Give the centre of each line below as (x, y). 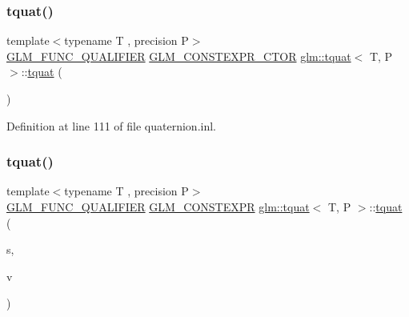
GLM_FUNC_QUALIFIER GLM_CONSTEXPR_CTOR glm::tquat (179, 56)
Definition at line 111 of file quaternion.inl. (112, 125)
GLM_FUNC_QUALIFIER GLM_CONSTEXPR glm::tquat (158, 207)
